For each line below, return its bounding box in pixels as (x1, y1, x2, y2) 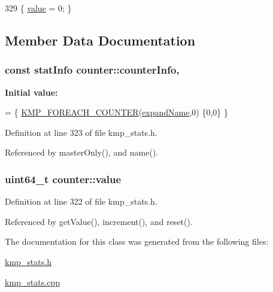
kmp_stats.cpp (5, 275, 60, 288)
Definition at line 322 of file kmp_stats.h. (5, 195, 157, 208)
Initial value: (5, 86, 58, 98)
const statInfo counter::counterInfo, (5, 62, 180, 77)
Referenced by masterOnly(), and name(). (5, 146, 159, 159)
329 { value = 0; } (5, 2, 72, 14)
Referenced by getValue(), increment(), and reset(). (5, 215, 193, 227)
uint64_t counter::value (5, 171, 122, 186)
